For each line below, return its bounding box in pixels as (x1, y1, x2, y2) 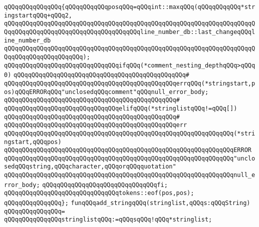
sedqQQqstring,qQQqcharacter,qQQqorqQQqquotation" (4, 163, 176, 170)
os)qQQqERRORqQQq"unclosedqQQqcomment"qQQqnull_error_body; (4, 88, 209, 95)
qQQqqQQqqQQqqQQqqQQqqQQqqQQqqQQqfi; (42, 181, 168, 188)
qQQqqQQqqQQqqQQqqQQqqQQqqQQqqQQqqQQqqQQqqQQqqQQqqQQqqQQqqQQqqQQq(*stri (4, 129, 255, 137)
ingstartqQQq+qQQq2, (4, 11, 73, 19)
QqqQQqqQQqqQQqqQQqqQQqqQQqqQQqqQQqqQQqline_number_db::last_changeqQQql (4, 28, 255, 35)
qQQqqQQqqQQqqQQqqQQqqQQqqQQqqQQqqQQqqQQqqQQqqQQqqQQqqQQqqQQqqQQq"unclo (4, 154, 255, 162)
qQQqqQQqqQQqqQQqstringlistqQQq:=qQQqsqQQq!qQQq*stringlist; (4, 216, 212, 223)
